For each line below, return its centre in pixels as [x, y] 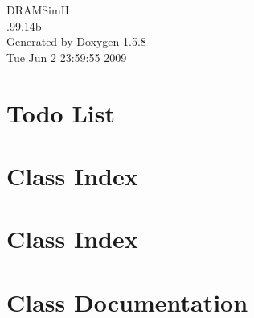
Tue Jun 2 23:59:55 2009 [67, 57]
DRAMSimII [38, 10]
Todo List [61, 112]
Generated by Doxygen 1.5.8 [76, 41]
